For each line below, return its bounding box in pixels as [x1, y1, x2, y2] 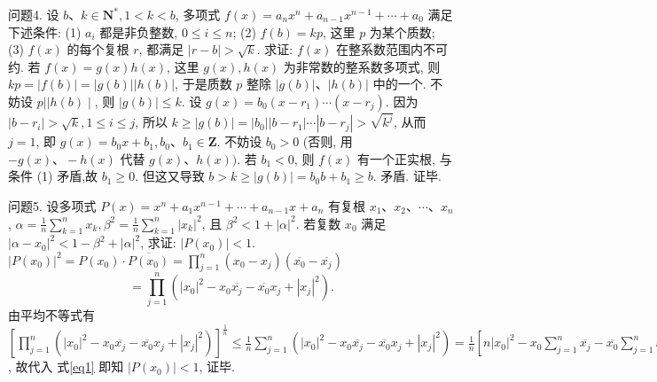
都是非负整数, [99, 22, 178, 41]
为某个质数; [369, 22, 435, 41]
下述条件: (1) [8, 22, 82, 41]
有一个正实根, [357, 149, 435, 168]
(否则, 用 [302, 132, 353, 151]
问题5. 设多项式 [8, 197, 97, 215]
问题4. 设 [8, 5, 59, 23]
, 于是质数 [175, 74, 232, 93]
